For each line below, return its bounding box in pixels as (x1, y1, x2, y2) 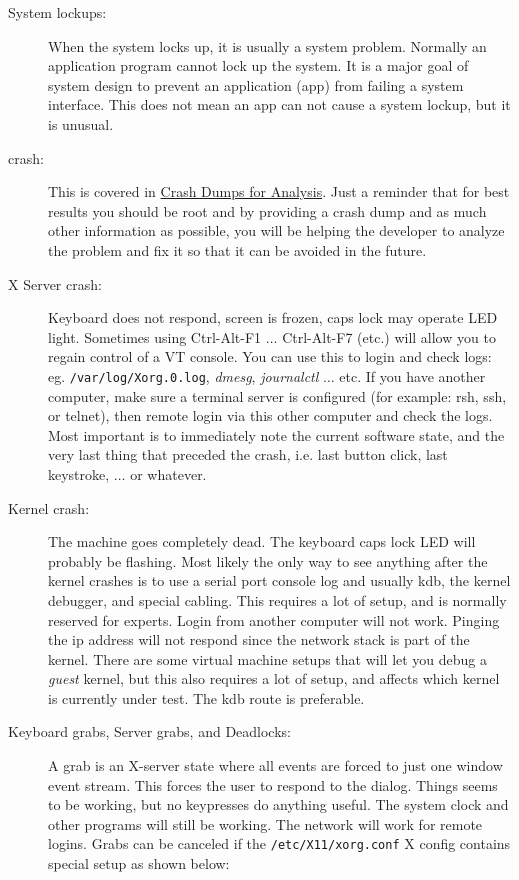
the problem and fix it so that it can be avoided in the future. (48, 239, 427, 260)
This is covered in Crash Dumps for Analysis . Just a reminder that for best (48, 181, 510, 202)
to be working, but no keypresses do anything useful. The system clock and (48, 794, 509, 815)
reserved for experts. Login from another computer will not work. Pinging (48, 609, 500, 630)
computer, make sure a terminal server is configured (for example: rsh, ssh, (48, 385, 507, 406)
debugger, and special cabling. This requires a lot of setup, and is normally (48, 589, 507, 610)
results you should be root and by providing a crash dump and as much (48, 200, 487, 221)
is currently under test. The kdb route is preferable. (48, 687, 365, 708)
